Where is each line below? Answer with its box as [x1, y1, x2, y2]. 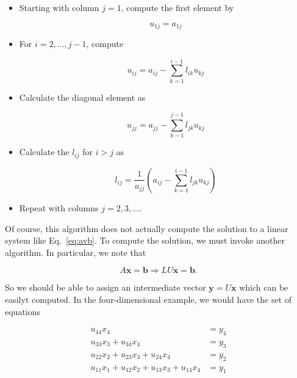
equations [5, 305, 41, 318]
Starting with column [19, 1, 99, 13]
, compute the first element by [121, 1, 234, 13]
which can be [239, 281, 288, 294]
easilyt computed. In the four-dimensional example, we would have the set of [5, 293, 292, 305]
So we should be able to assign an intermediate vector [5, 281, 206, 294]
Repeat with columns [19, 201, 99, 214]
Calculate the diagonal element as [19, 90, 146, 103]
